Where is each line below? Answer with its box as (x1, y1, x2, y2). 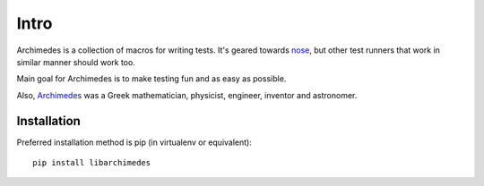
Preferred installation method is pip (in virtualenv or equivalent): (16, 137, 253, 148)
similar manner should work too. (16, 56, 136, 67)
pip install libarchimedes (32, 157, 151, 168)
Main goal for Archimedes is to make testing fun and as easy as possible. (16, 73, 287, 84)
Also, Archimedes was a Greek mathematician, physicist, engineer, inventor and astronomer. (16, 89, 358, 100)
